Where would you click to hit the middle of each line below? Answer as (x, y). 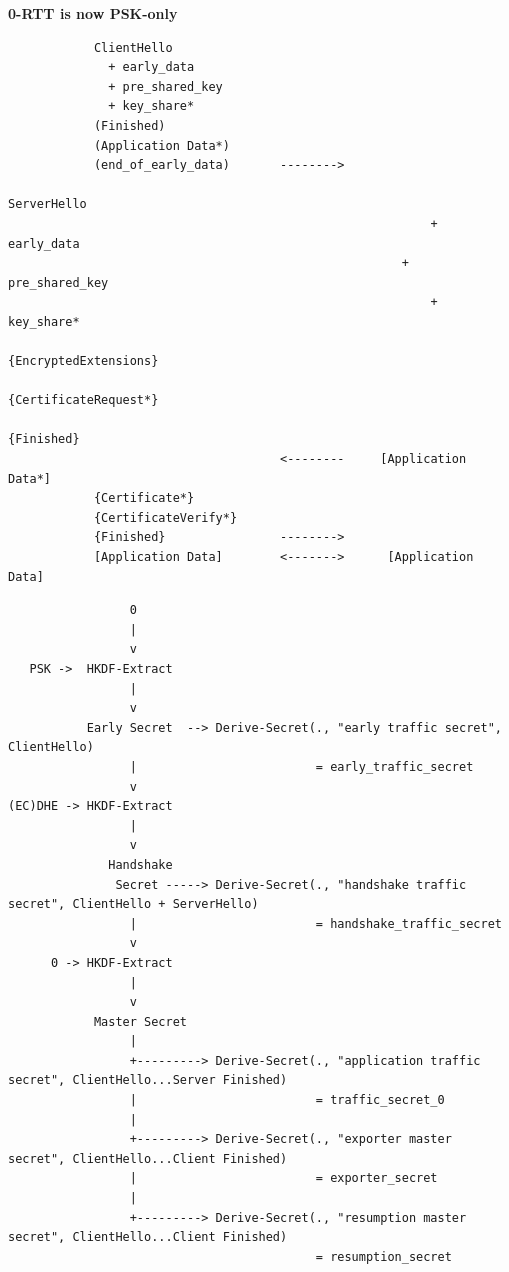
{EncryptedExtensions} (83, 361)
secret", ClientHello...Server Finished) (148, 1080)
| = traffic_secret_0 (287, 1100)
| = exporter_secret (283, 1178)
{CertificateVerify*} (165, 517)
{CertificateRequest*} (83, 400)
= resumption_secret (383, 1256)
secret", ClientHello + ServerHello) (133, 904)
